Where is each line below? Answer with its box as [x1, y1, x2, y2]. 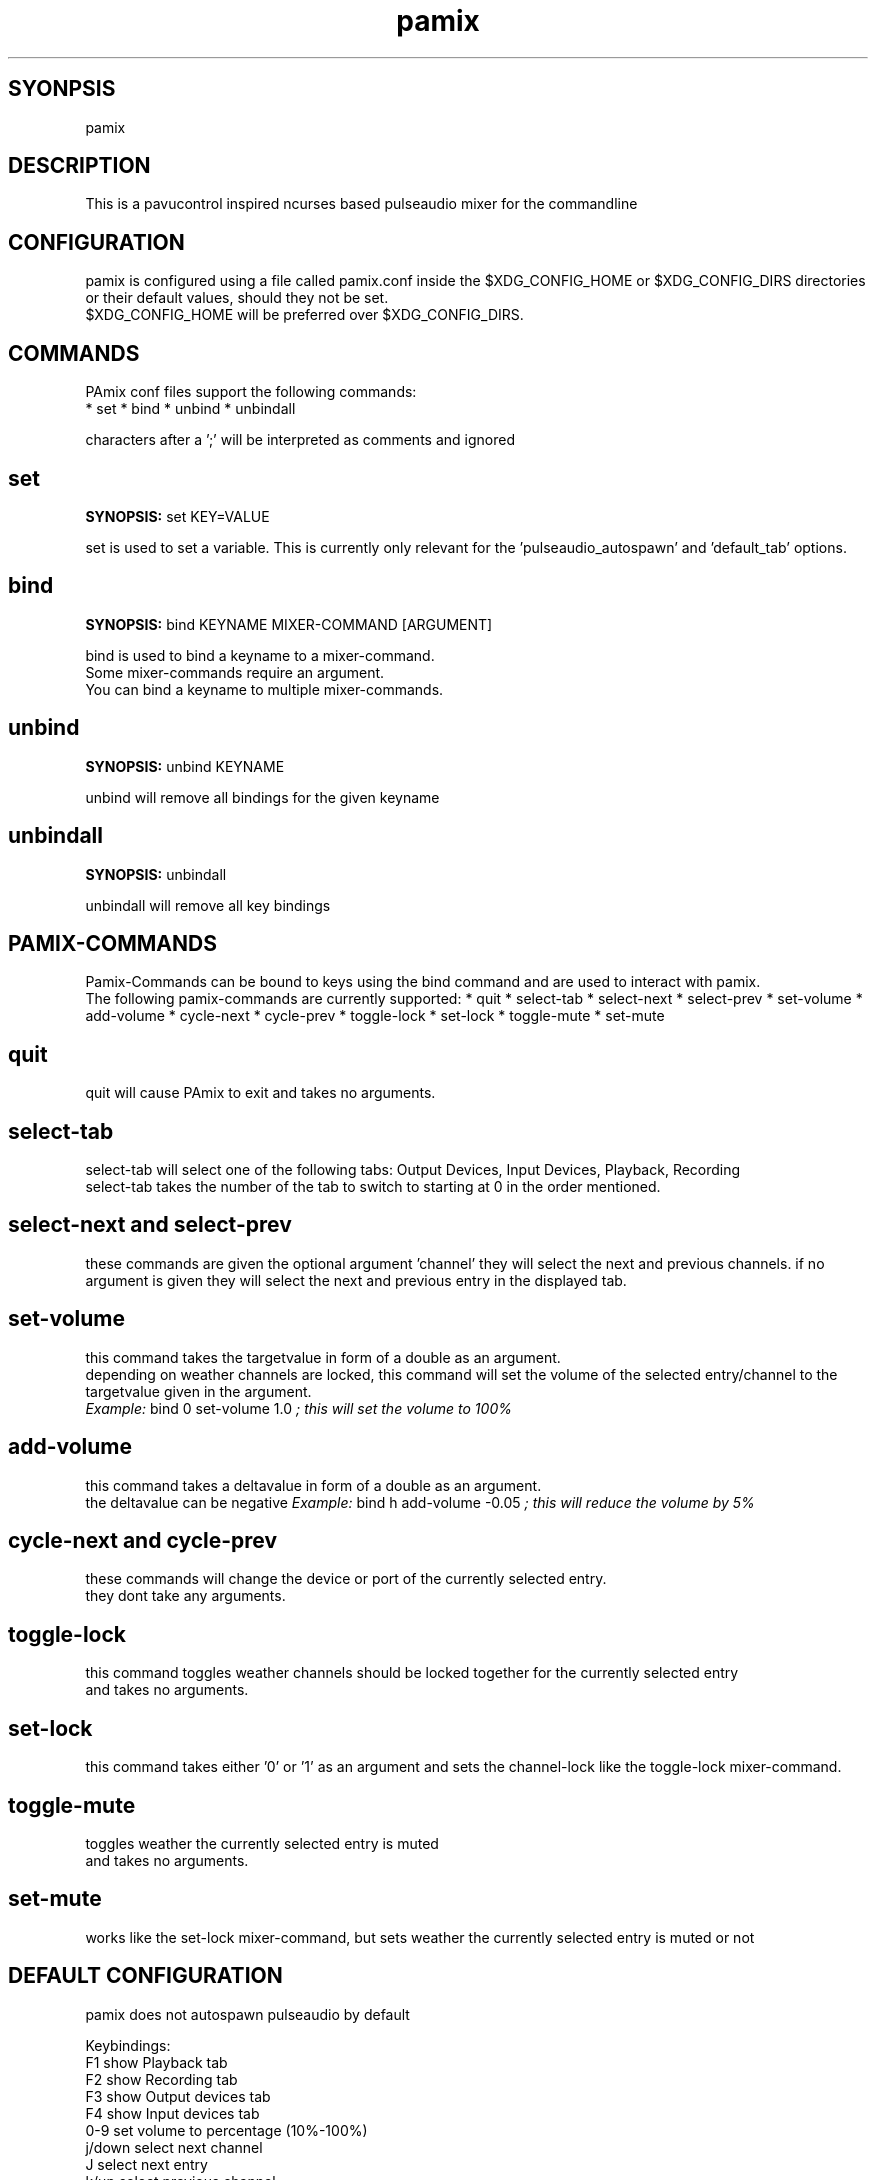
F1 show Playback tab [85, 2053, 228, 2071]
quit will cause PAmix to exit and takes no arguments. [85, 1084, 436, 1102]
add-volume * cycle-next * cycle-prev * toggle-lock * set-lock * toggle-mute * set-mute [85, 1007, 665, 1025]
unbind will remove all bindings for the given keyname [85, 788, 440, 806]
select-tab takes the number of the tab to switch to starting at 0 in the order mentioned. [85, 1178, 661, 1196]
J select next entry [85, 2155, 208, 2173]
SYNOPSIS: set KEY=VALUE [85, 507, 270, 525]
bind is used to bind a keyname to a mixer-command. [85, 646, 435, 664]
